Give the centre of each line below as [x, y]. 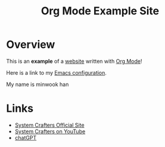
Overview [31, 45]
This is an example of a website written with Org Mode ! [74, 61]
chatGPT [26, 137]
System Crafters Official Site [49, 125]
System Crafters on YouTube [50, 131]
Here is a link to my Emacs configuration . [57, 72]
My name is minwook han [38, 84]
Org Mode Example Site [100, 11]
